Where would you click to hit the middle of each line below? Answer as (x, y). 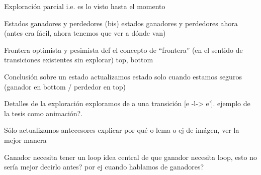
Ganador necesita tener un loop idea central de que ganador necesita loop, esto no (130, 157)
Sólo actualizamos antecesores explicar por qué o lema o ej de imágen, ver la (122, 130)
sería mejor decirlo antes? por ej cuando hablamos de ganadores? (104, 167)
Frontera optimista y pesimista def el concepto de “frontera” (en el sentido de (123, 50)
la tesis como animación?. (43, 113)
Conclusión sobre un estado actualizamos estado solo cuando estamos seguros (123, 76)
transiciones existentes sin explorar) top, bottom (79, 60)
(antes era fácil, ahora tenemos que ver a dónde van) (85, 33)
